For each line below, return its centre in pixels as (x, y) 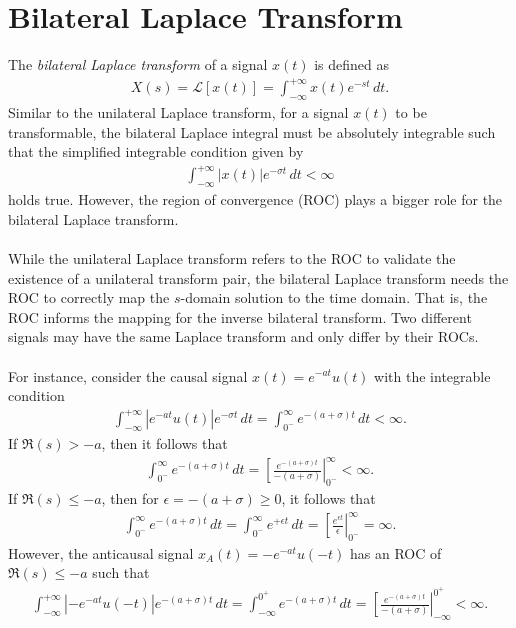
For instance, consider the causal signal (128, 375)
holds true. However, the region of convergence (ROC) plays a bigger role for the (255, 199)
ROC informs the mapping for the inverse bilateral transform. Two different (240, 316)
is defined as (352, 64)
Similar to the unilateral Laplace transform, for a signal (178, 112)
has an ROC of (395, 552)
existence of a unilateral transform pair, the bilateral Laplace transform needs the (258, 277)
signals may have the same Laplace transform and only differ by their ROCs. (243, 336)
